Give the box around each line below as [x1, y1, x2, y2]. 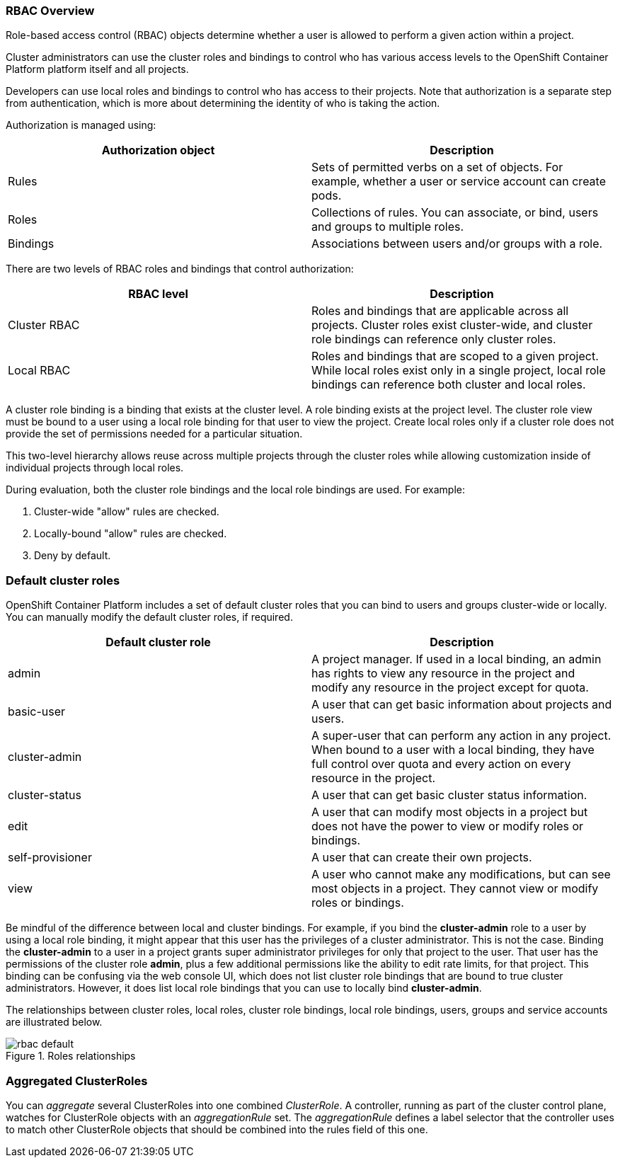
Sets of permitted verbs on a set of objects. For [311, 160, 563, 175]
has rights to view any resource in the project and [311, 666, 575, 681]
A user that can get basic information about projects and [311, 697, 612, 712]
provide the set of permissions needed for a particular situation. [6, 428, 303, 440]
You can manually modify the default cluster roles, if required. [6, 611, 293, 624]
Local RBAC [8, 363, 71, 378]
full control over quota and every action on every [311, 757, 571, 772]
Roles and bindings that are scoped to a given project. [311, 349, 599, 364]
